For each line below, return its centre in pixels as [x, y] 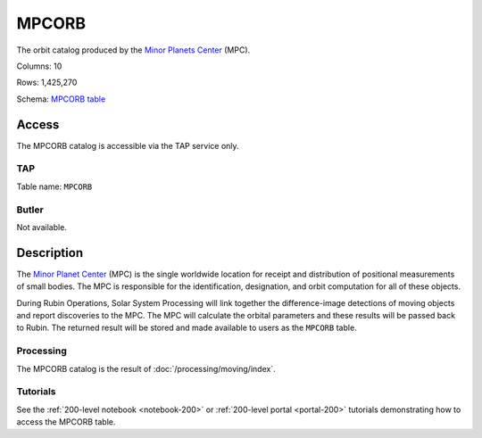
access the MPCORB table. [66, 422]
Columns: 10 [39, 66]
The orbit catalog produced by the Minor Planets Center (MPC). [133, 50]
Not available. [42, 227]
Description [50, 253]
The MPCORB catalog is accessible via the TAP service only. [128, 145]
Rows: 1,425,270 [47, 83]
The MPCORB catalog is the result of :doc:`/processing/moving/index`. [146, 368]
